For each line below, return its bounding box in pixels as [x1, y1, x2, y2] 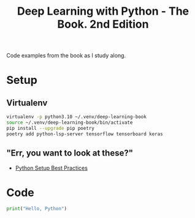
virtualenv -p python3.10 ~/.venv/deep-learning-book [6, 114, 147, 120]
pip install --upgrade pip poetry [6, 125, 95, 131]
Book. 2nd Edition [57, 17, 149, 31]
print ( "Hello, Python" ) [6, 206, 67, 212]
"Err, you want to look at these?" [6, 148, 134, 159]
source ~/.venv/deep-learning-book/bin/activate [6, 119, 133, 126]
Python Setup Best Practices [15, 164, 88, 171]
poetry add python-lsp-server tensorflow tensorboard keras [6, 130, 164, 137]
